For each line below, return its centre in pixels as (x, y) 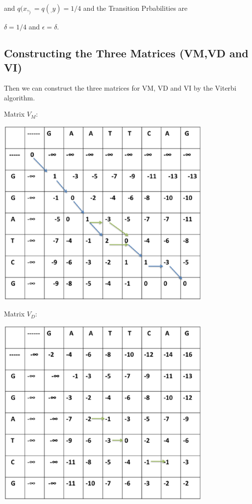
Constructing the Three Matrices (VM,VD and (126, 53)
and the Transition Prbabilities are (135, 8)
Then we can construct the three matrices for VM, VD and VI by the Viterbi (120, 87)
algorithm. (20, 97)
